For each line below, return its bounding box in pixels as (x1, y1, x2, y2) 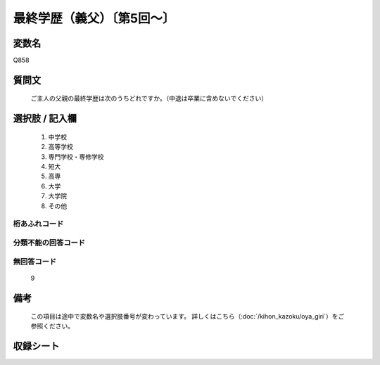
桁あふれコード (13, 219, 64, 229)
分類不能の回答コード (13, 238, 86, 248)
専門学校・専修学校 (48, 152, 104, 161)
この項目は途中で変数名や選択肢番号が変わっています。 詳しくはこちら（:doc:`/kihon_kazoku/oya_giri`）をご (30, 312, 345, 321)
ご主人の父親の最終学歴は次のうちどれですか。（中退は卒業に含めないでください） (30, 94, 267, 103)
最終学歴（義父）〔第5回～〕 (13, 11, 175, 26)
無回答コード (13, 257, 57, 267)
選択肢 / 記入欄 (13, 113, 77, 124)
